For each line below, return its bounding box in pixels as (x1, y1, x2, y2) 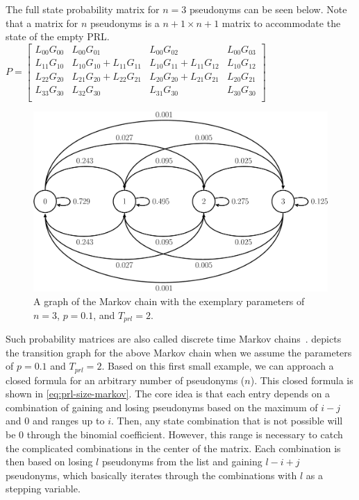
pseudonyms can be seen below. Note (189, 2, 347, 16)
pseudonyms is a (90, 15, 160, 30)
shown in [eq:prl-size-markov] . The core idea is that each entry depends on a (6, 386, 331, 401)
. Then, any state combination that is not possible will (110, 413, 343, 428)
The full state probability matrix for (6, 2, 160, 16)
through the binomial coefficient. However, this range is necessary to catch (26, 427, 343, 442)
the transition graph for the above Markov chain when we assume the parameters (6, 345, 352, 359)
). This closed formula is (250, 372, 353, 387)
